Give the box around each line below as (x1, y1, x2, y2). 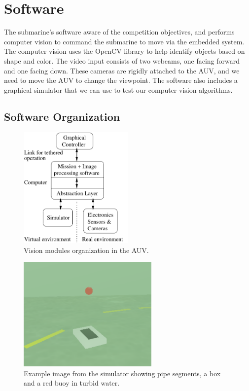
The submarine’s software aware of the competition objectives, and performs (4, 27, 235, 37)
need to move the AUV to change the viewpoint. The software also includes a (4, 75, 238, 85)
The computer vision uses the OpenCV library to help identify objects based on (4, 46, 245, 56)
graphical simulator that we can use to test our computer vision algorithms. (4, 84, 233, 95)
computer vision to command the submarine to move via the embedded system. (4, 36, 245, 46)
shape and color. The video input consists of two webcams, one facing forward (4, 55, 240, 66)
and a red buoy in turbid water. (24, 378, 120, 388)
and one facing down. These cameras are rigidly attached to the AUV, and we (4, 65, 240, 75)
